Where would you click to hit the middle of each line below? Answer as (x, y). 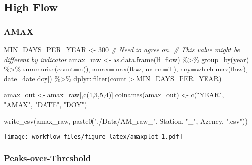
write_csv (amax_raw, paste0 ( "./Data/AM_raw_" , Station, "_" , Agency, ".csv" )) (126, 121)
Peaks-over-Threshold (47, 157)
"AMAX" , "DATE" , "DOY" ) (46, 104)
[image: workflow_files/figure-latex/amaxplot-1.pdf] (93, 137)
